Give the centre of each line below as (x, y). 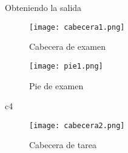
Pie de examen (56, 85)
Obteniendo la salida (43, 7)
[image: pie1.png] (66, 66)
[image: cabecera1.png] (77, 27)
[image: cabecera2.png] (77, 125)
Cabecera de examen (68, 46)
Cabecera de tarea (63, 145)
